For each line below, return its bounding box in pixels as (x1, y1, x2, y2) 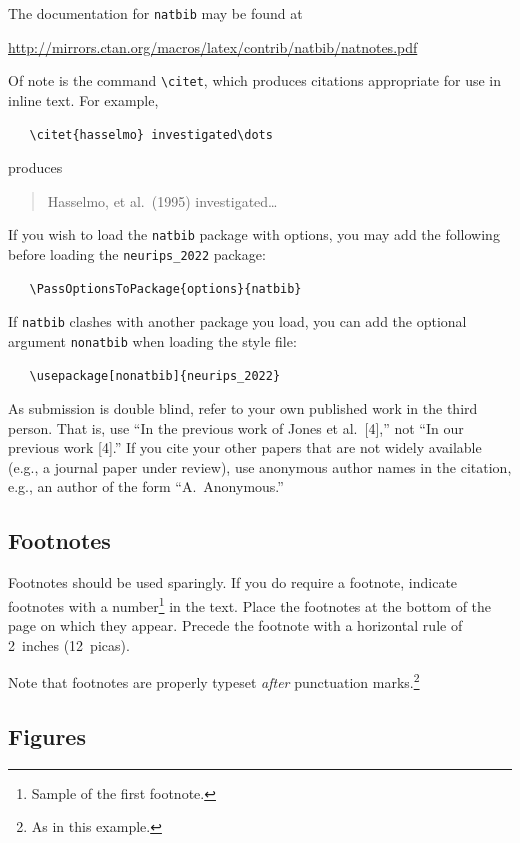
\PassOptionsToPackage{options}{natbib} (29, 281, 302, 296)
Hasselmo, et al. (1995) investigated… (47, 190, 278, 211)
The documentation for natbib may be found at (8, 3, 303, 23)
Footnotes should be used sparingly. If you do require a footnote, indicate (8, 572, 458, 593)
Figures (8, 720, 86, 751)
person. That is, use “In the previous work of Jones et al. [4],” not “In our (8, 417, 464, 438)
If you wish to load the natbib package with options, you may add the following (8, 224, 500, 245)
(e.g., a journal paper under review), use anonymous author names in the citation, (8, 456, 512, 477)
